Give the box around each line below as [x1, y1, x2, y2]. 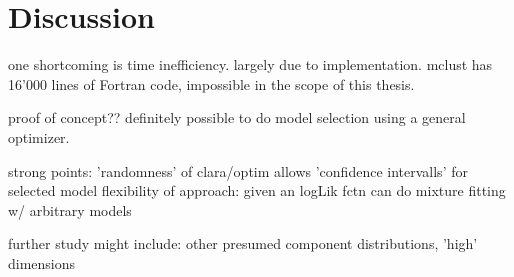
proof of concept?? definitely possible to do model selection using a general [8, 107, 466, 128]
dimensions [8, 252, 76, 273]
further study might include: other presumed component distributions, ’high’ [8, 233, 478, 254]
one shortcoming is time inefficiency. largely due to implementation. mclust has [8, 54, 493, 75]
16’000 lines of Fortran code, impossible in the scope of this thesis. [8, 73, 415, 94]
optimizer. [8, 126, 70, 147]
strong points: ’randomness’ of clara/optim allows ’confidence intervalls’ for [8, 160, 468, 181]
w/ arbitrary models [8, 199, 132, 220]
